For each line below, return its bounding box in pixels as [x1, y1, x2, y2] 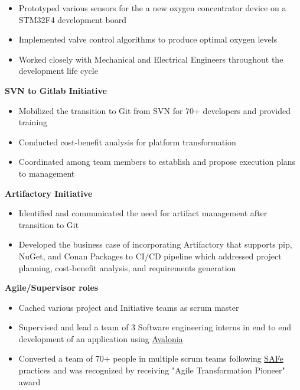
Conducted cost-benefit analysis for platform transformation [18, 135, 236, 148]
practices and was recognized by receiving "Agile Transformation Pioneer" [18, 364, 285, 376]
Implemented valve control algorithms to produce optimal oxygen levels [18, 33, 278, 45]
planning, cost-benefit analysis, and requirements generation [18, 261, 236, 274]
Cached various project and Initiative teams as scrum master [18, 301, 239, 313]
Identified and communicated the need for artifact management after [18, 207, 268, 219]
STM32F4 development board [18, 13, 127, 25]
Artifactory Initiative [5, 187, 93, 199]
